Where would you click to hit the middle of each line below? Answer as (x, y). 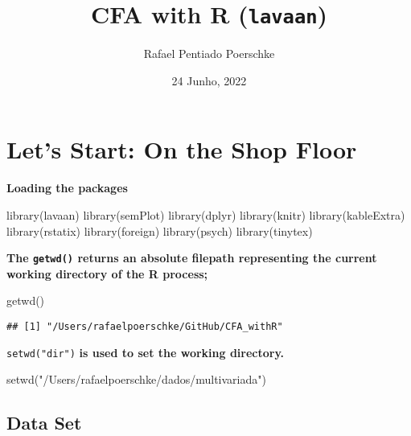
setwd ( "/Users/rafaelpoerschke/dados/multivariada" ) (136, 379)
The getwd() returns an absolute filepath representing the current (192, 258)
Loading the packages (67, 188)
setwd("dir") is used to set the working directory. (146, 352)
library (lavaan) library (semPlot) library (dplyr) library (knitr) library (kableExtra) (206, 214)
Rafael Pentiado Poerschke (209, 53)
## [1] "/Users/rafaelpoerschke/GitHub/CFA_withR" (145, 327)
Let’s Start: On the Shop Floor (182, 149)
